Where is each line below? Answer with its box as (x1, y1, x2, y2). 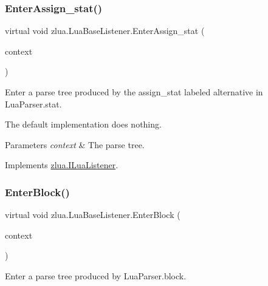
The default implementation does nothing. (5, 118, 162, 131)
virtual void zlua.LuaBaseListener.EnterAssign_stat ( (5, 24, 205, 37)
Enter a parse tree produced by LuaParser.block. (5, 269, 187, 282)
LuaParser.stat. (5, 97, 62, 110)
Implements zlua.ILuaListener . (5, 158, 119, 171)
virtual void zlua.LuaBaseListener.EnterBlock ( (5, 208, 180, 221)
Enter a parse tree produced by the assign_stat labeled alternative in (5, 86, 263, 98)
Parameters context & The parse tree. (5, 138, 145, 151)
